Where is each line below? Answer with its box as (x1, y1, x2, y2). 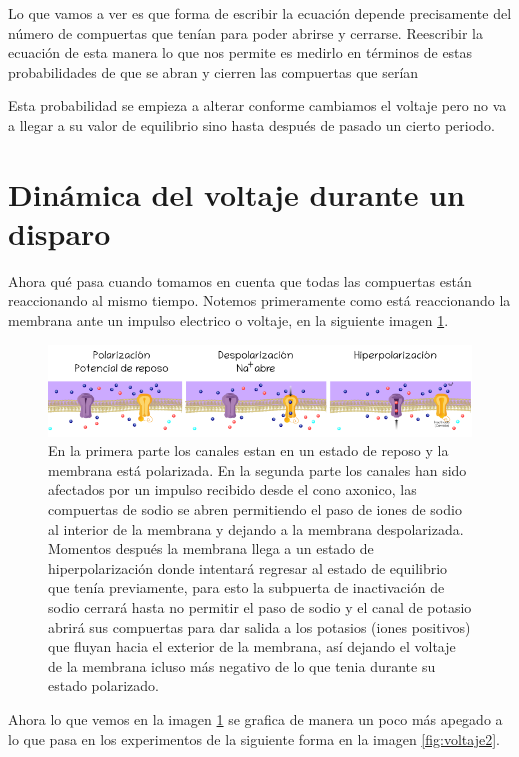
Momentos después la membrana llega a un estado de (48, 538, 374, 559)
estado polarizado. (48, 675, 159, 696)
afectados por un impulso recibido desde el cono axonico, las (48, 479, 417, 500)
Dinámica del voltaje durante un (8, 173, 465, 214)
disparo (8, 212, 111, 253)
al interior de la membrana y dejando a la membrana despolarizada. (48, 518, 464, 539)
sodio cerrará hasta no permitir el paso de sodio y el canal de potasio (48, 597, 472, 618)
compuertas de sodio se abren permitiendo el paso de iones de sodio (48, 499, 462, 520)
